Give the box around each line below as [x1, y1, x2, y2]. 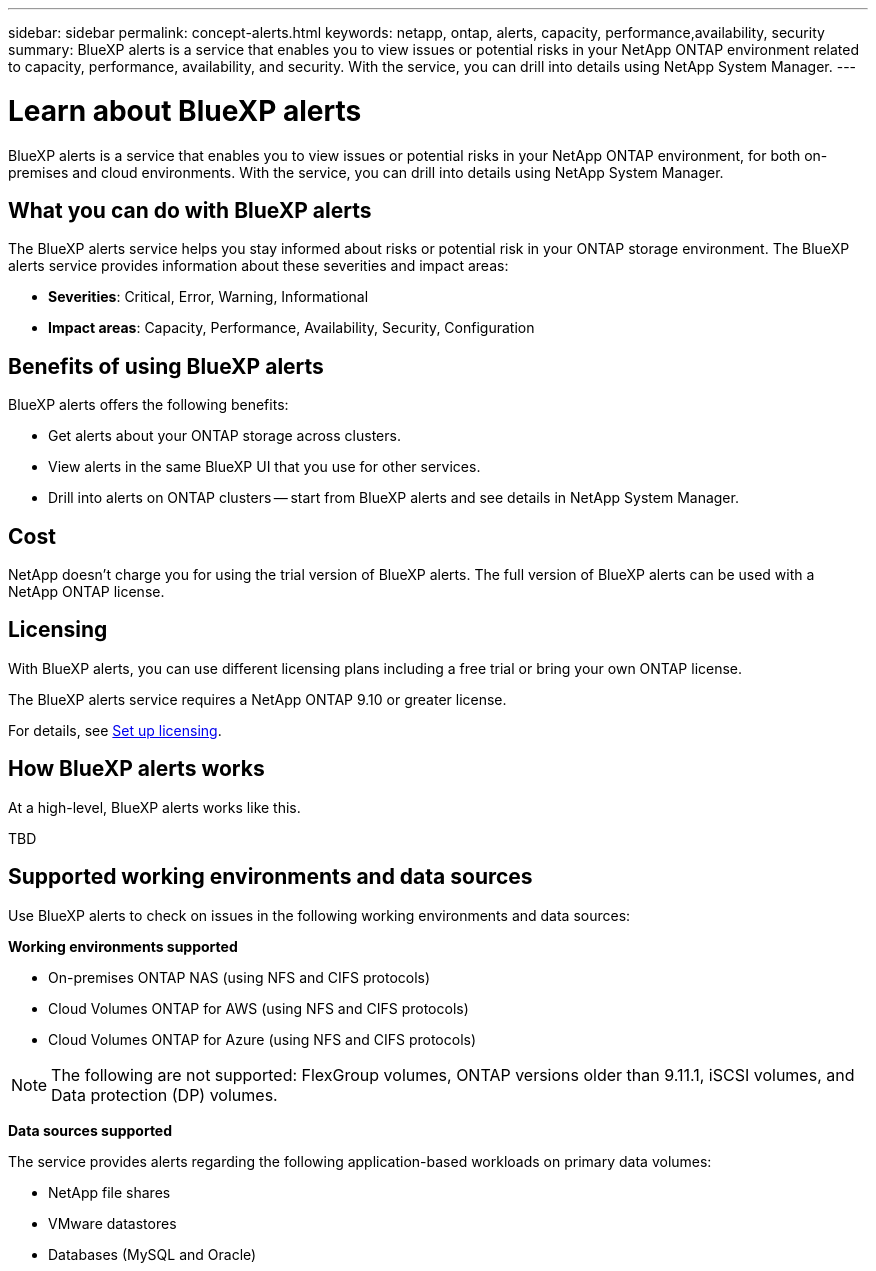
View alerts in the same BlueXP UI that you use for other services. [48, 458, 481, 476]
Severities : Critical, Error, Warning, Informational [48, 288, 369, 306]
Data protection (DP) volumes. [51, 1084, 278, 1105]
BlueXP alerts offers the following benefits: [8, 396, 289, 414]
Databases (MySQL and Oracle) [48, 1245, 257, 1263]
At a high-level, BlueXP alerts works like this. [8, 798, 301, 816]
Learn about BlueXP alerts [8, 93, 362, 128]
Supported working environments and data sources [8, 864, 533, 890]
